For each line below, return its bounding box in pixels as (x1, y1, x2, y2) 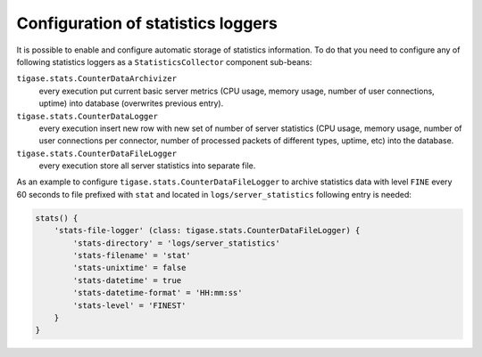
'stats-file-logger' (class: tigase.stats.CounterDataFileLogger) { (54, 225, 361, 236)
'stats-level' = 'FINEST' (72, 300, 187, 311)
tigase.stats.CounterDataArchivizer (16, 74, 178, 84)
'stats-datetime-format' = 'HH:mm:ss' (72, 288, 243, 298)
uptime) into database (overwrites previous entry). (38, 98, 224, 109)
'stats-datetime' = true (72, 275, 182, 285)
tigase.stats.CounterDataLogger (16, 111, 158, 121)
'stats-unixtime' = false (72, 263, 187, 273)
